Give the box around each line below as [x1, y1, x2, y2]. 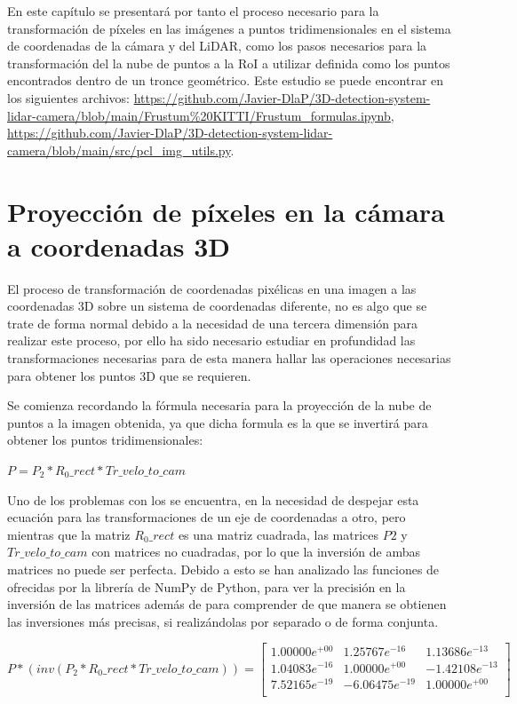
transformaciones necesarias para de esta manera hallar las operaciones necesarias [7, 349, 451, 368]
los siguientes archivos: [7, 88, 130, 107]
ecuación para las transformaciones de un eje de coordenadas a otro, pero [7, 508, 406, 526]
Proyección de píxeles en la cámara [7, 193, 445, 229]
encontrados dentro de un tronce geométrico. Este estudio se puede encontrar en [7, 71, 444, 90]
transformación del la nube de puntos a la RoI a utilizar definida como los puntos [7, 53, 450, 72]
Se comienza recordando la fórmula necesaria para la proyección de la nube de [7, 396, 432, 415]
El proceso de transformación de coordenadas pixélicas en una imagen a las [7, 279, 417, 297]
